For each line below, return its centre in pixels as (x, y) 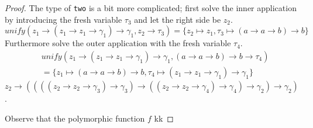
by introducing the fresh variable (63, 19)
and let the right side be (178, 19)
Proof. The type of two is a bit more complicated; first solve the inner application (151, 8)
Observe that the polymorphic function (75, 118)
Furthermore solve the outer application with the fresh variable (118, 43)
